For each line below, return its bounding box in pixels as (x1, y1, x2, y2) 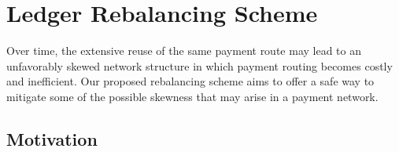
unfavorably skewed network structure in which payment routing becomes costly (6, 57, 393, 74)
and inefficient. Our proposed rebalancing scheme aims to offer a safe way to (6, 73, 375, 89)
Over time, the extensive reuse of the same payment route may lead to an (6, 42, 361, 59)
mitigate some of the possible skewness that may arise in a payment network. (6, 88, 379, 104)
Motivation (6, 126, 98, 150)
